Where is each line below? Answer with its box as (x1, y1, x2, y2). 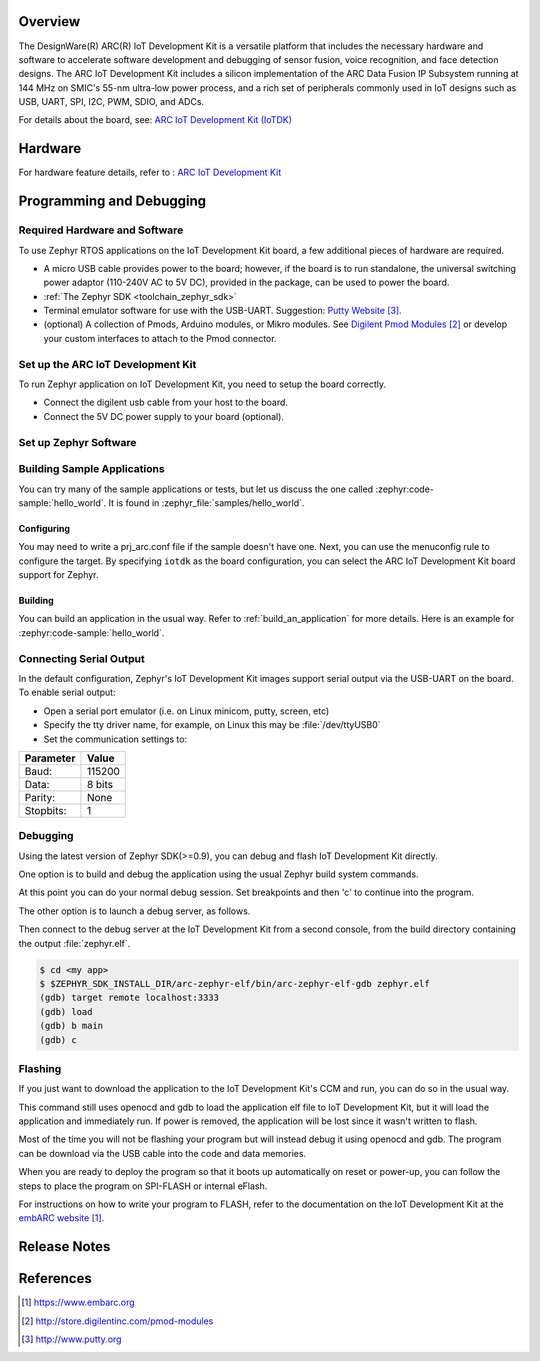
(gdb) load (39, 1006, 93, 1017)
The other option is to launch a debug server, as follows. (18, 905, 251, 917)
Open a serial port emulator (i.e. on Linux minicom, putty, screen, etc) (43, 705, 330, 717)
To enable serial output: (18, 686, 116, 699)
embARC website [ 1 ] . (18, 1212, 105, 1224)
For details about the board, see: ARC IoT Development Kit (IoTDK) (18, 114, 293, 126)
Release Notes (18, 1238, 111, 1255)
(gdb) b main (39, 1020, 104, 1032)
